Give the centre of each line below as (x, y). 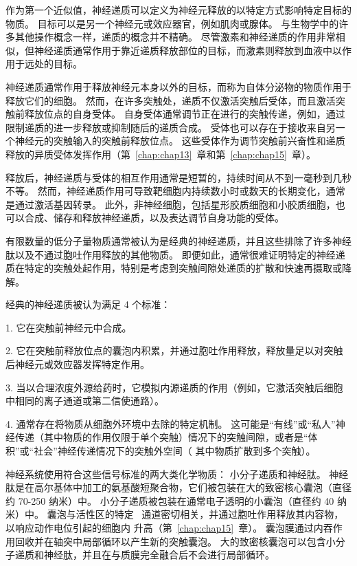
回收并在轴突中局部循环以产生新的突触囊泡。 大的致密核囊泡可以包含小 (175, 541)
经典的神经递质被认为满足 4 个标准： (88, 304)
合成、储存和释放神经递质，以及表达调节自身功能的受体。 (154, 218)
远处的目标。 (53, 64)
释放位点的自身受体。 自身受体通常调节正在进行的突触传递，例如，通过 (185, 114)
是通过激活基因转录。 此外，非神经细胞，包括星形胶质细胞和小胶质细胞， (171, 204)
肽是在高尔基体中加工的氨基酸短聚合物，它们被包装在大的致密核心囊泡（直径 (178, 487)
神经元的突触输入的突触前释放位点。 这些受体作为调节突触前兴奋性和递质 (180, 141)
